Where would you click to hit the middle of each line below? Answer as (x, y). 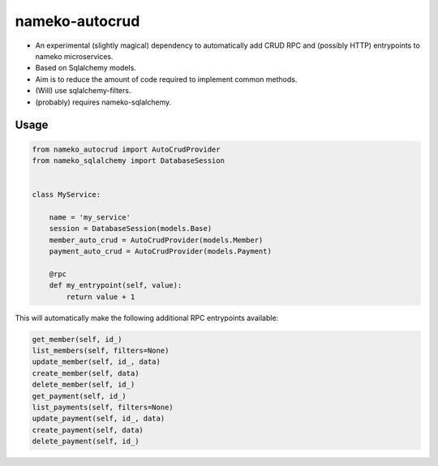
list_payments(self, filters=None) (103, 407)
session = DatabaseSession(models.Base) (131, 229)
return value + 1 (101, 297)
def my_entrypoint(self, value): (116, 285)
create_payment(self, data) (88, 430)
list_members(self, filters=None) (101, 350)
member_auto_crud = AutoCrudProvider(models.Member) (156, 240)
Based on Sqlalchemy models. (86, 68)
